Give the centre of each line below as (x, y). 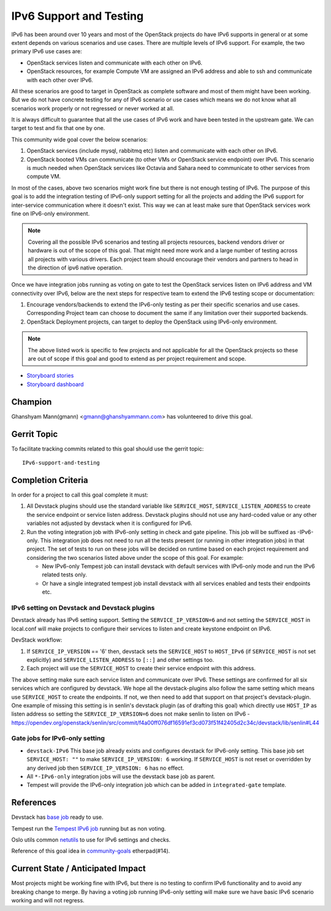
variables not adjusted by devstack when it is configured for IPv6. (109, 523)
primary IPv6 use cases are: (47, 52)
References (34, 803)
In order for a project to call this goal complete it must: (80, 495)
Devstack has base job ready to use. (57, 817)
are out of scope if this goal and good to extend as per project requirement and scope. (137, 359)
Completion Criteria (50, 480)
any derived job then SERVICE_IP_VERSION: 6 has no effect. (105, 768)
